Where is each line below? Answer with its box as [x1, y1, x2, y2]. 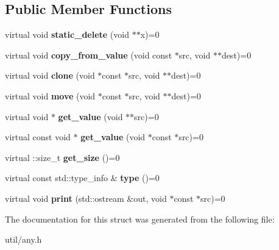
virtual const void [5, 130, 71, 143]
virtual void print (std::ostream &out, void [5, 191, 167, 204]
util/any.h [5, 233, 42, 246]
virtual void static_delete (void [5, 28, 129, 41]
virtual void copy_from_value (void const [5, 48, 172, 61]
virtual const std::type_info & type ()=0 [5, 171, 160, 184]
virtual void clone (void [5, 69, 95, 82]
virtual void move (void [5, 89, 96, 102]
